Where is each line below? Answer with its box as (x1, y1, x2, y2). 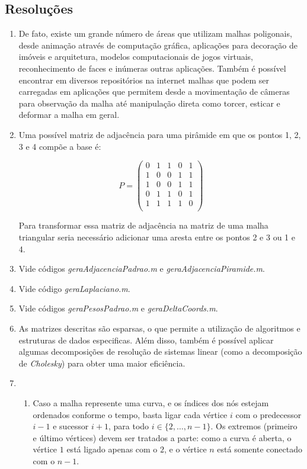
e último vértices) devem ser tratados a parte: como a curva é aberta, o (33, 431, 292, 444)
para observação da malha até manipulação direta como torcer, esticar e (18, 97, 280, 109)
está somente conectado (217, 443, 302, 455)
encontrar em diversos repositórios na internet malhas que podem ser (18, 73, 270, 86)
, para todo (108, 420, 149, 432)
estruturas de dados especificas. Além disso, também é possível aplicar (18, 333, 274, 346)
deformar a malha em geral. (18, 108, 120, 121)
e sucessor (53, 420, 89, 432)
